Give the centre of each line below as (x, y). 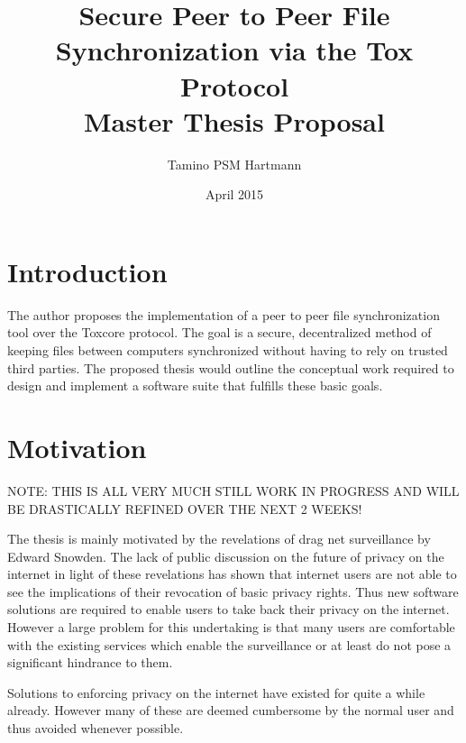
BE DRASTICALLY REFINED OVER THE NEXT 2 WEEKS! (185, 508)
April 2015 (234, 194)
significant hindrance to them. (90, 662)
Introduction (87, 271)
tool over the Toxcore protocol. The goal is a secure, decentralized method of (219, 332)
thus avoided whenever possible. (96, 728)
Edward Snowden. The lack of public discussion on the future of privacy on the (226, 556)
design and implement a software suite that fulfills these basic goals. (195, 385)
